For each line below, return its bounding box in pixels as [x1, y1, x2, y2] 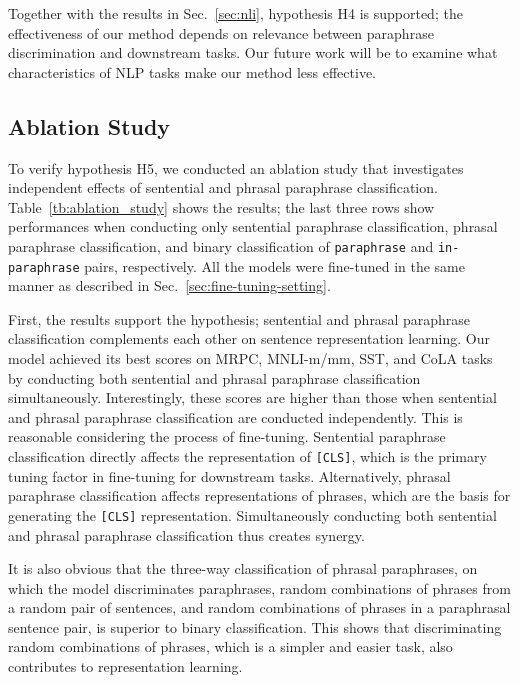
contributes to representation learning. [8, 656, 243, 677]
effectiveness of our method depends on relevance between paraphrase [8, 22, 434, 43]
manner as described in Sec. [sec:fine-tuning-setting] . [8, 275, 331, 296]
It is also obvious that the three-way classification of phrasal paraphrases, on [8, 558, 478, 579]
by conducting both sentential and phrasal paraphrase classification [8, 367, 421, 388]
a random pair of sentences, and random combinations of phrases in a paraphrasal [8, 597, 511, 618]
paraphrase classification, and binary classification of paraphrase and [8, 235, 434, 256]
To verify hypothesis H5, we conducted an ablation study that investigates [8, 157, 464, 178]
